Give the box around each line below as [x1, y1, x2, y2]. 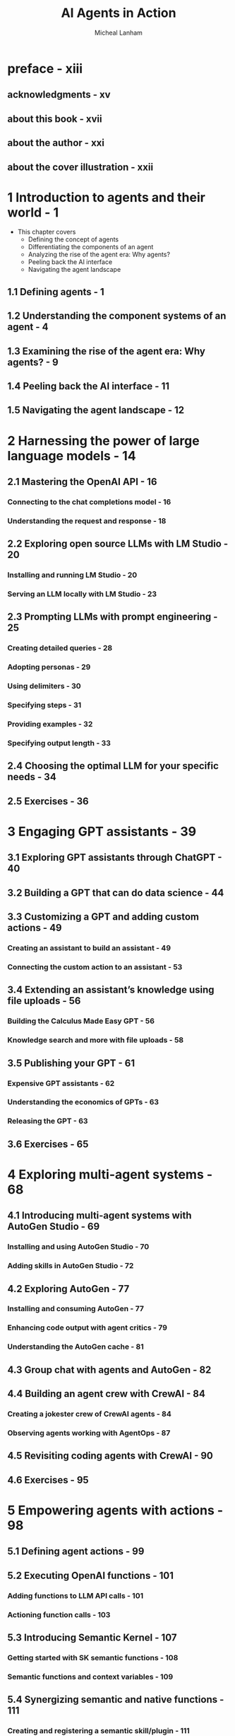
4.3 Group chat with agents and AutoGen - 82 [7, 1364, 212, 1376]
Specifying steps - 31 [7, 700, 82, 710]
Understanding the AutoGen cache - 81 [7, 1342, 145, 1352]
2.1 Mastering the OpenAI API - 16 [7, 476, 157, 488]
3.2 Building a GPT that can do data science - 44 [7, 886, 224, 898]
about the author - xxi [7, 137, 104, 149]
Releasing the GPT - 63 [7, 1117, 88, 1126]
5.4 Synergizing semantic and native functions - [7, 1694, 224, 1706]
